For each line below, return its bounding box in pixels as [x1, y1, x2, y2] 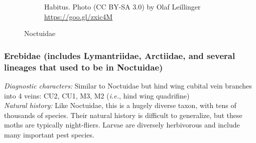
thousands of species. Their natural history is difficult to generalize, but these [4, 109, 242, 120]
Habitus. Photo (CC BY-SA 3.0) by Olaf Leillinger [44, 1, 201, 11]
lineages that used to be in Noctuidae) [4, 60, 163, 73]
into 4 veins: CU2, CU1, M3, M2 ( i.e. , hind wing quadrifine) [4, 90, 190, 100]
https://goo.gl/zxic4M [44, 11, 113, 21]
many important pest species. [4, 129, 94, 139]
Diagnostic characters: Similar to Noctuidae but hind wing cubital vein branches [4, 80, 252, 90]
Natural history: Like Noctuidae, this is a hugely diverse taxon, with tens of [4, 100, 236, 110]
